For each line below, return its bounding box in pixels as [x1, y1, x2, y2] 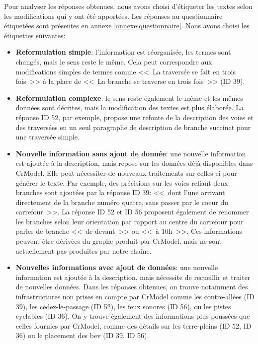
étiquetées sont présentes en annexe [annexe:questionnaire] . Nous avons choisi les [4, 20, 250, 31]
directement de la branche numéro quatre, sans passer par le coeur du [15, 197, 228, 207]
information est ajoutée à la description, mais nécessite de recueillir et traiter [15, 272, 251, 282]
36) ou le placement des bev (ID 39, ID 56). [15, 330, 149, 341]
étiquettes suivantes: [4, 30, 66, 40]
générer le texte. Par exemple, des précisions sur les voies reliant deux [15, 177, 228, 188]
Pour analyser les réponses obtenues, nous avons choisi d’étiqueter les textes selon [4, 1, 253, 11]
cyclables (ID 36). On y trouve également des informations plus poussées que [15, 311, 250, 321]
